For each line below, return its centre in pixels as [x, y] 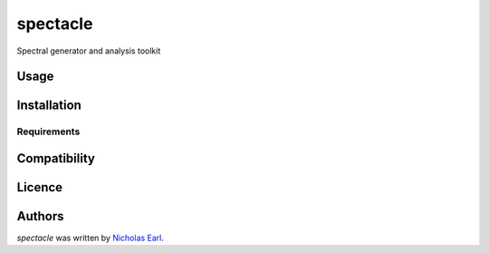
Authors [40, 216]
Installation [49, 106]
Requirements [48, 131]
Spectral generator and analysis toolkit [89, 51]
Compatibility [56, 158]
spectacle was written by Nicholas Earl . [91, 238]
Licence [40, 187]
